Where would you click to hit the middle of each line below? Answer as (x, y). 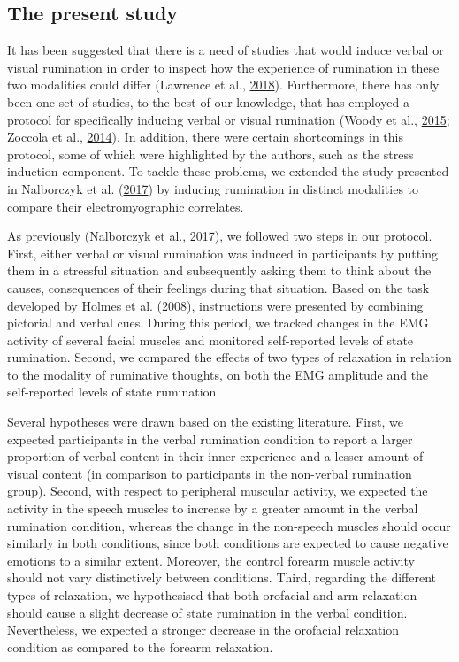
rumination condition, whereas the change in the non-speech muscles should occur (229, 525)
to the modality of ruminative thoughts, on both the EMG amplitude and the (218, 374)
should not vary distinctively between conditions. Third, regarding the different (222, 577)
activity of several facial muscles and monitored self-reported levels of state (210, 339)
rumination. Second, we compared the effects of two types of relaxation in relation (229, 357)
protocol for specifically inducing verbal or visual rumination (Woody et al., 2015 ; (229, 119)
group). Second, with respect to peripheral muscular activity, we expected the (218, 491)
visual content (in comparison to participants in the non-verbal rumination (210, 473)
